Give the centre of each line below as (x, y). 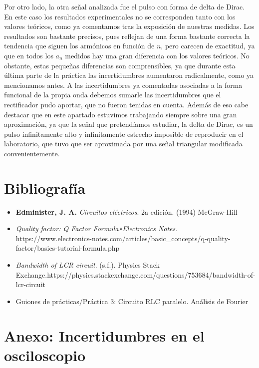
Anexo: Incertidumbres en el (104, 335)
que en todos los (29, 55)
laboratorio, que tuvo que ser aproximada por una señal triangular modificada (123, 144)
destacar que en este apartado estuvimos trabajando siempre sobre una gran (121, 114)
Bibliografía (45, 187)
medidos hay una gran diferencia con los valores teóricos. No (157, 55)
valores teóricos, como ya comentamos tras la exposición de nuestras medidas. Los (129, 26)
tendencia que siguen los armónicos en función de (79, 46)
